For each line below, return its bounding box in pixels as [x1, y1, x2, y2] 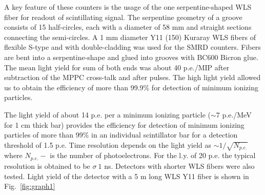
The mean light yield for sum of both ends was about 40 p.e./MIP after [4, 62, 230, 72]
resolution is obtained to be [4, 160, 90, 171]
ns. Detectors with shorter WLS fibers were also [104, 160, 255, 171]
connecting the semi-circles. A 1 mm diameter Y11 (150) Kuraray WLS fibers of [4, 31, 256, 42]
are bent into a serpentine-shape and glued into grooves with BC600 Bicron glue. [4, 51, 258, 62]
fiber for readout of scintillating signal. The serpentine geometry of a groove [4, 11, 242, 22]
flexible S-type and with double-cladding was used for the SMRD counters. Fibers [4, 42, 261, 52]
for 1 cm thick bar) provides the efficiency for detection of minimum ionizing [4, 119, 244, 130]
